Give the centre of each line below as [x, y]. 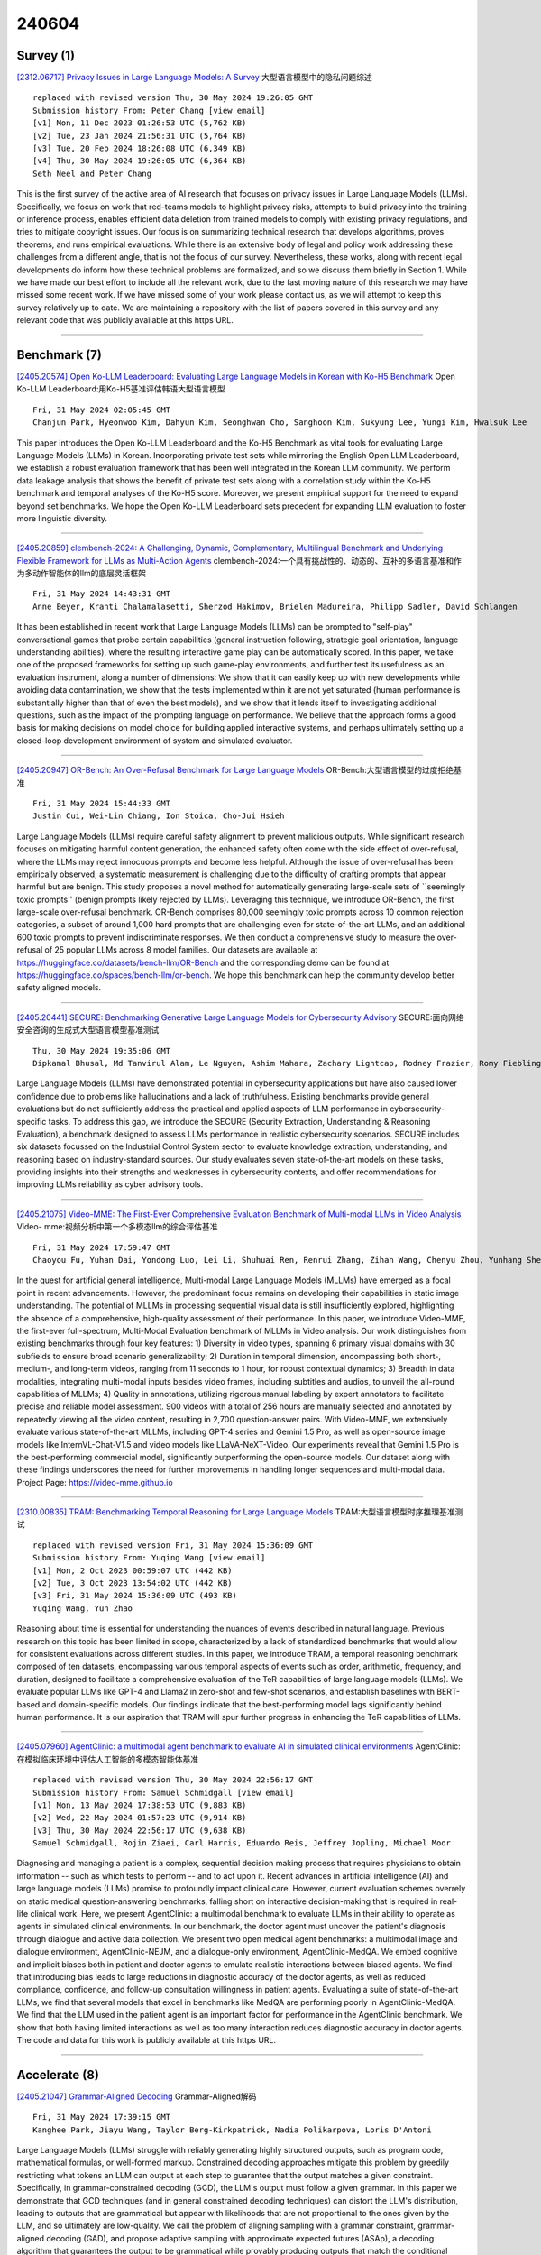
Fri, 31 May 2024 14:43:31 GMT [102, 594]
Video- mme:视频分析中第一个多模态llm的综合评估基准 [117, 1227]
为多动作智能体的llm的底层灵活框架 [82, 574]
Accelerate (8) [58, 2075]
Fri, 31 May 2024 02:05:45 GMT [102, 410]
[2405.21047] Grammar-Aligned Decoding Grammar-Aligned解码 [137, 2096]
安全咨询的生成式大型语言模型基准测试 [88, 1030]
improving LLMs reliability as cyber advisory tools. [110, 1184]
